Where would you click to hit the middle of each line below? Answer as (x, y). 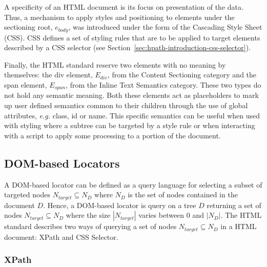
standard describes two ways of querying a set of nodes (90, 226)
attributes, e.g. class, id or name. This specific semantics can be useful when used (132, 115)
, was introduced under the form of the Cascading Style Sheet (165, 27)
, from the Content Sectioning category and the (182, 75)
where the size (88, 215)
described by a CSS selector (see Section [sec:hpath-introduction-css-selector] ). (127, 47)
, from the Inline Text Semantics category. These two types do (163, 85)
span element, (26, 85)
